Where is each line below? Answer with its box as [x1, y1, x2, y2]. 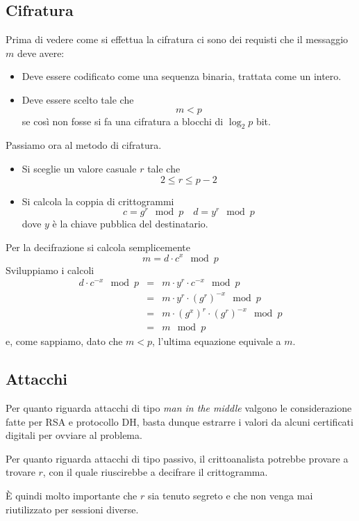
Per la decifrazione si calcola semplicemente [6, 239, 190, 254]
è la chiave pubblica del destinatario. [52, 216, 208, 231]
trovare [6, 465, 35, 479]
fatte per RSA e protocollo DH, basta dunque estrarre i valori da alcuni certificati [6, 414, 353, 428]
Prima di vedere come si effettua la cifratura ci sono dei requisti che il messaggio [6, 32, 349, 47]
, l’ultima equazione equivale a [152, 334, 281, 348]
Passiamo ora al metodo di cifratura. [6, 138, 162, 152]
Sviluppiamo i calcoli [6, 262, 94, 277]
